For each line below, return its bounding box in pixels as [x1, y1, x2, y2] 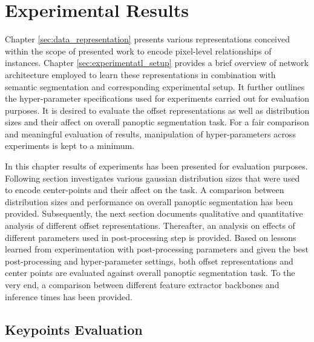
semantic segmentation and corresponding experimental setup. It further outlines [5, 80, 305, 93]
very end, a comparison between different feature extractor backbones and [5, 278, 280, 291]
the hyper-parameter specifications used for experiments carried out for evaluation [5, 92, 310, 105]
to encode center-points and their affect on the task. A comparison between [5, 183, 284, 196]
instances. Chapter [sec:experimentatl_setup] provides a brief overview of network [5, 56, 309, 69]
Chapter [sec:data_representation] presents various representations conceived [5, 33, 290, 45]
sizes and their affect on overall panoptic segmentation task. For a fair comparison [5, 116, 309, 128]
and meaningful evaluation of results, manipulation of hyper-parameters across [5, 127, 296, 140]
